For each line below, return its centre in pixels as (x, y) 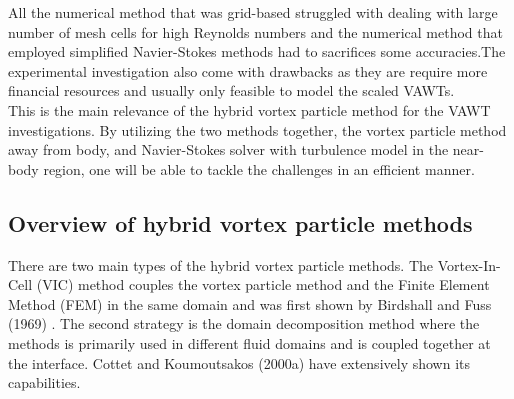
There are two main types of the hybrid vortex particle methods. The (220, 264)
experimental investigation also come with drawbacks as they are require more (248, 70)
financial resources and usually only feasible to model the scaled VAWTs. (231, 90)
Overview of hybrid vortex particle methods (240, 222)
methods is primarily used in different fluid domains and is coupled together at (249, 342)
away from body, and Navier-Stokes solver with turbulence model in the (228, 149)
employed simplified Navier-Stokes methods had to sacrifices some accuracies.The (257, 51)
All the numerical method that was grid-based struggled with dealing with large (253, 12)
